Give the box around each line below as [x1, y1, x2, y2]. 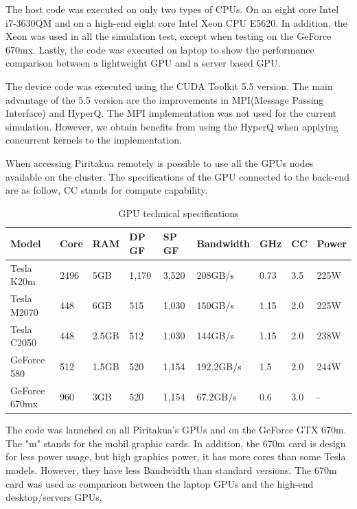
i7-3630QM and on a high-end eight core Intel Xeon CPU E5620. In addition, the [5, 15, 347, 30]
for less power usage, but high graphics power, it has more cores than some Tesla [5, 449, 346, 464]
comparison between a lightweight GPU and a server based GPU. [5, 56, 281, 70]
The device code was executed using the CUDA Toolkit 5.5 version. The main [5, 78, 333, 93]
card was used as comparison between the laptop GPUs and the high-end [5, 476, 314, 490]
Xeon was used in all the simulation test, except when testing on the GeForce [5, 29, 332, 43]
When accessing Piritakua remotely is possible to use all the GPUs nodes [5, 155, 314, 170]
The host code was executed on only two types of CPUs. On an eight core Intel [5, 2, 339, 16]
